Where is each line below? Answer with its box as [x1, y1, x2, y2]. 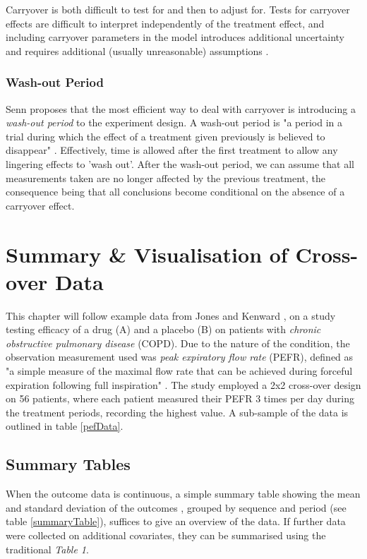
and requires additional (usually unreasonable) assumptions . [6, 43, 269, 58]
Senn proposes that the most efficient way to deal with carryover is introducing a [6, 101, 356, 116]
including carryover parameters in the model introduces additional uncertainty [6, 30, 344, 44]
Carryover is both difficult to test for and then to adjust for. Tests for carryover [6, 2, 350, 16]
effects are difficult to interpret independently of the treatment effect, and [6, 16, 325, 30]
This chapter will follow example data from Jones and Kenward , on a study [6, 308, 336, 323]
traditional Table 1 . [6, 541, 89, 556]
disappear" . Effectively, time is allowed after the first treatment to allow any [6, 143, 338, 157]
